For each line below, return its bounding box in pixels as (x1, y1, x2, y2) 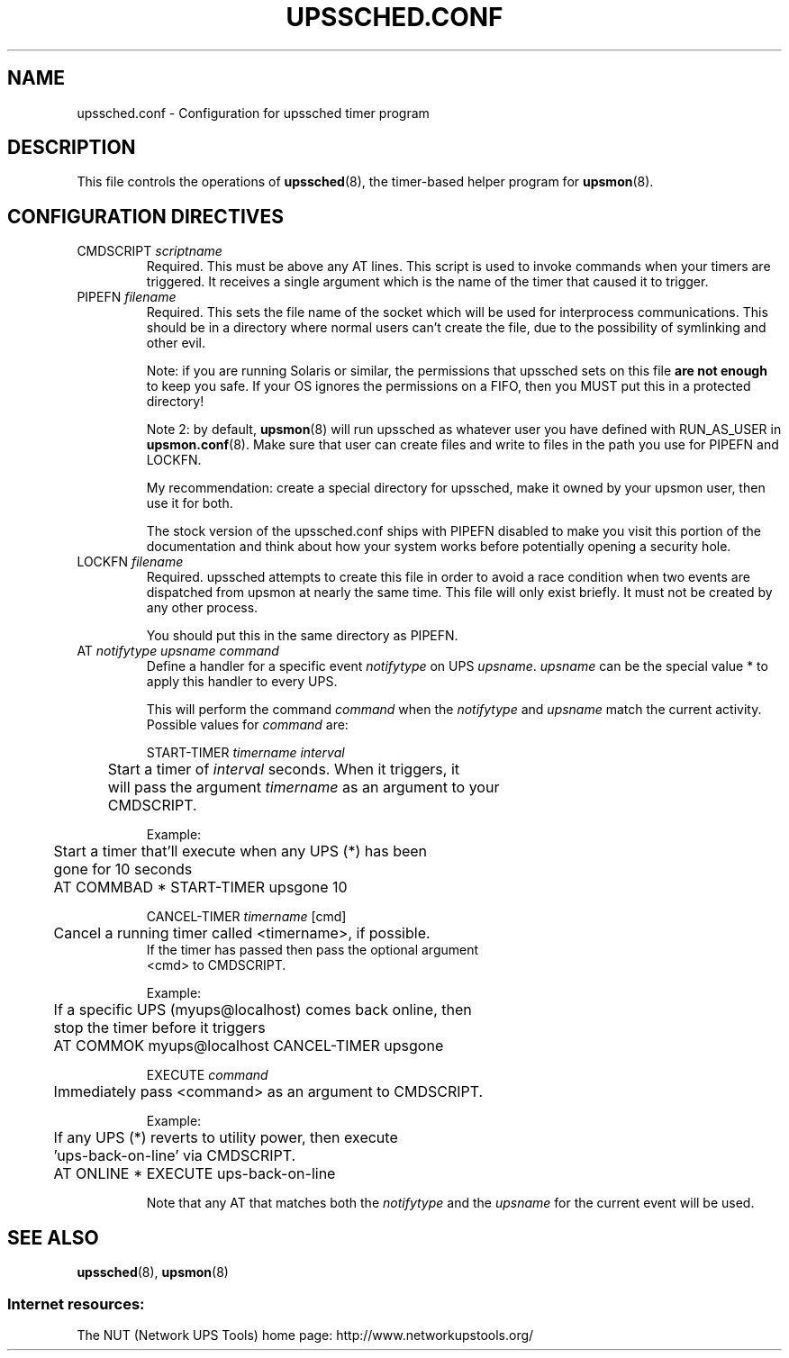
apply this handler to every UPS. (146, 674, 338, 690)
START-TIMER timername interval (146, 745, 345, 761)
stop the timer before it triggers (53, 1018, 266, 1037)
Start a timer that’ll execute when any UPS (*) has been (53, 842, 428, 861)
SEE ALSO (7, 1226, 99, 1249)
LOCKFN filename (77, 554, 184, 570)
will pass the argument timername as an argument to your (107, 778, 500, 797)
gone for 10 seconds (53, 860, 193, 879)
